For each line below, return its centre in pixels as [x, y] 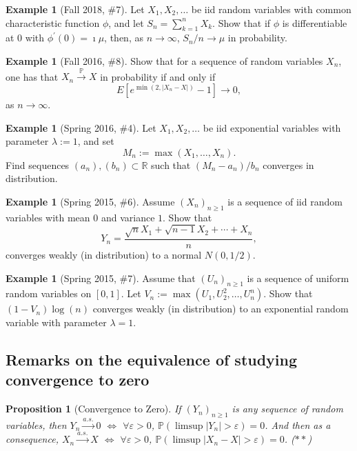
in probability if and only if [158, 76]
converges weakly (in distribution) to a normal [104, 254]
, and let [126, 22]
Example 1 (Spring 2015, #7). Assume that [101, 278]
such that [171, 164]
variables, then [36, 424]
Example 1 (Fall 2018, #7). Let [75, 9]
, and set [96, 141]
